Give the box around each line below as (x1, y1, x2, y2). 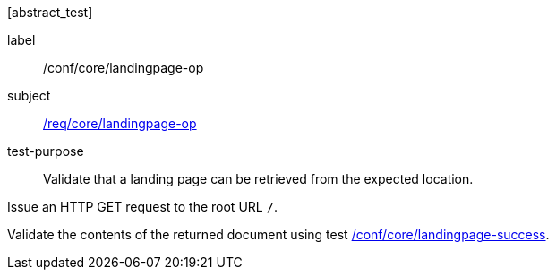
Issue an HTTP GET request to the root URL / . (7, 199, 278, 214)
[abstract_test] (7, 4, 93, 20)
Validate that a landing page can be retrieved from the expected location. (43, 171, 474, 186)
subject (7, 88, 51, 103)
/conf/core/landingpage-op (43, 60, 204, 75)
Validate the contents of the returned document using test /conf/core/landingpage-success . (7, 227, 550, 242)
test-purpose (7, 143, 84, 159)
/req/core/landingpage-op (43, 116, 197, 131)
